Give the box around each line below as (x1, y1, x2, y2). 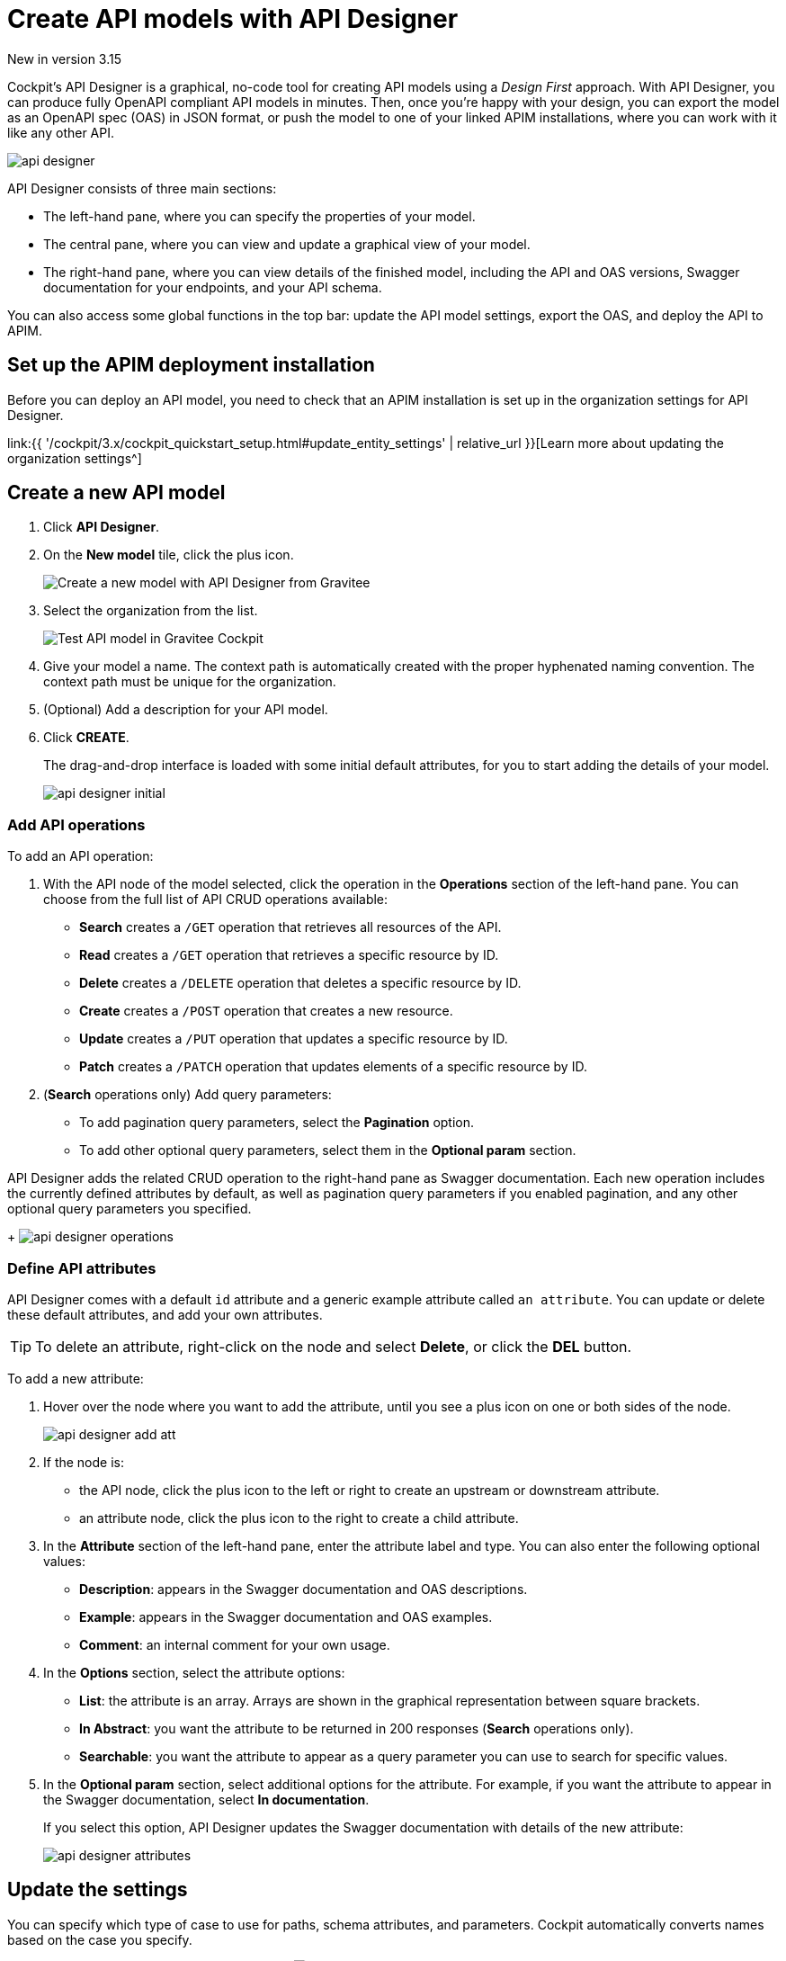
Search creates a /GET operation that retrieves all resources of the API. (79, 919, 502, 936)
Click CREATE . (43, 730, 130, 746)
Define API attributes (7, 1258, 156, 1277)
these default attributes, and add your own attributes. (7, 1306, 323, 1322)
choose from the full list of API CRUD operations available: (43, 891, 389, 908)
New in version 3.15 (7, 50, 122, 67)
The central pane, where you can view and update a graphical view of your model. (43, 236, 531, 252)
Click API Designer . (43, 519, 160, 535)
